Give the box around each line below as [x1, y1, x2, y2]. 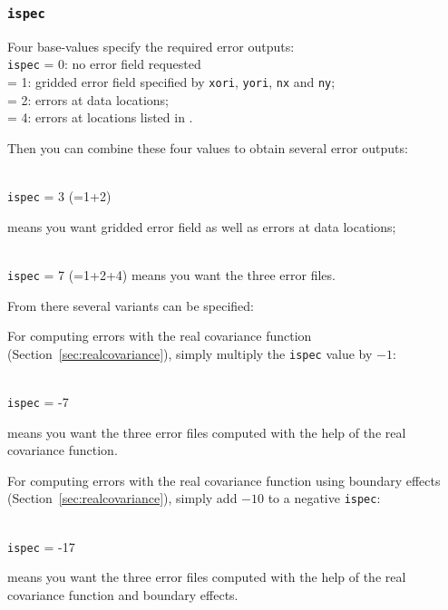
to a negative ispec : [268, 489, 381, 508]
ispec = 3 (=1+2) [7, 187, 112, 206]
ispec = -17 [7, 537, 75, 556]
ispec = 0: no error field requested [7, 54, 201, 73]
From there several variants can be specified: [7, 295, 255, 315]
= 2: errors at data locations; [7, 90, 169, 109]
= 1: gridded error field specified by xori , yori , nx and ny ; [7, 73, 336, 92]
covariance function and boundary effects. [7, 585, 239, 604]
